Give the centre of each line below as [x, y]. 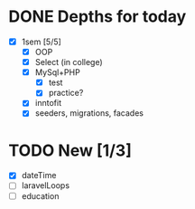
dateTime [39, 176]
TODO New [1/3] [70, 150]
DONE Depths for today [97, 17]
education [40, 195]
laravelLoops [45, 185]
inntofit [48, 103]
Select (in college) [69, 62]
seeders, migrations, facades [89, 113]
